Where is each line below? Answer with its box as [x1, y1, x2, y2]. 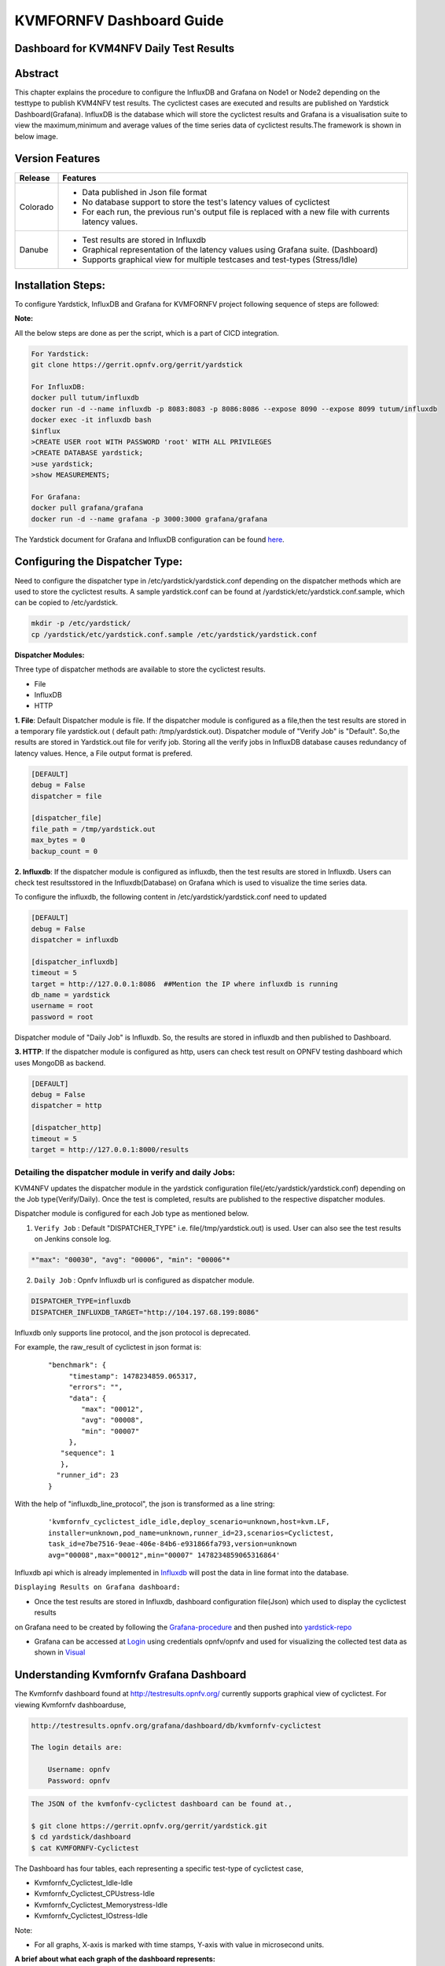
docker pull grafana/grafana [31, 503, 144, 513]
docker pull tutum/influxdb [31, 393, 139, 403]
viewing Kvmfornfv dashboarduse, [14, 1699, 127, 1710]
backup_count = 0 [31, 846, 98, 856]
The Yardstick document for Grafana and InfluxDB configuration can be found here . [14, 535, 285, 544]
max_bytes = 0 [31, 836, 86, 845]
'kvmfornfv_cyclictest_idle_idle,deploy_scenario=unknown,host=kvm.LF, [48, 1518, 330, 1526]
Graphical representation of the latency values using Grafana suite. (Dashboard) [82, 244, 378, 255]
